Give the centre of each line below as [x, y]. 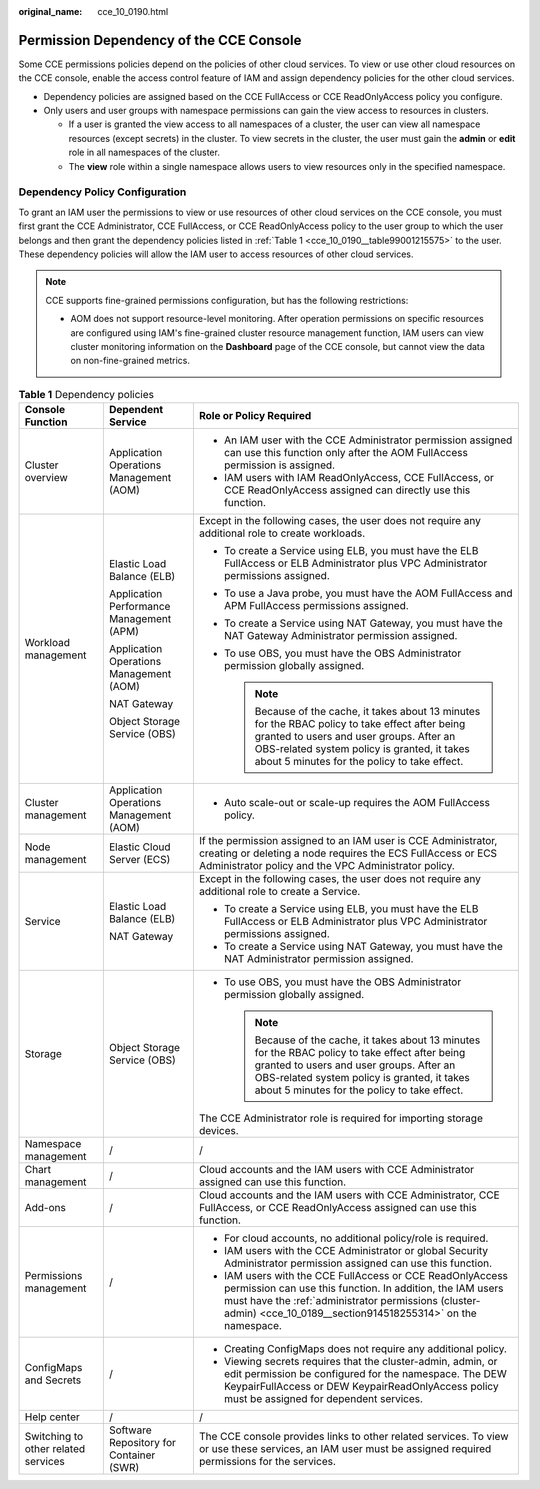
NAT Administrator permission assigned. [318, 959]
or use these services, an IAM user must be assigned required [345, 1449]
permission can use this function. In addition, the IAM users [363, 1288]
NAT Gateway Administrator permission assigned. [340, 636]
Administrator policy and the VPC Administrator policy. [326, 866]
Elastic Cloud [139, 847]
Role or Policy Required [255, 416]
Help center [52, 1417]
